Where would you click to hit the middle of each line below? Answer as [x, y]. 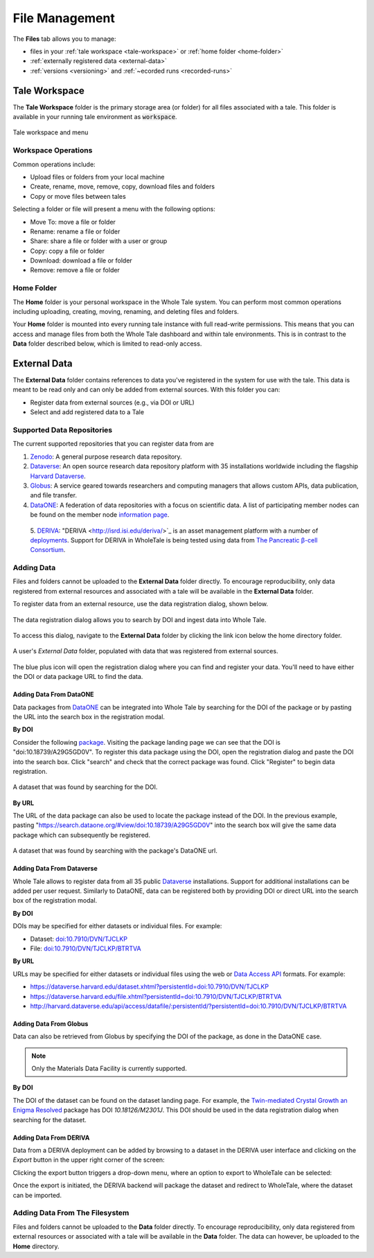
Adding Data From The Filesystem [71, 1213]
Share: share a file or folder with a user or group [99, 241]
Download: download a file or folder [81, 260]
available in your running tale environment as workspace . [95, 117]
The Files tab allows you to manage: [64, 39]
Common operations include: [54, 164]
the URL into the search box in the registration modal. [89, 716]
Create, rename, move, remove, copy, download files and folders [122, 186]
